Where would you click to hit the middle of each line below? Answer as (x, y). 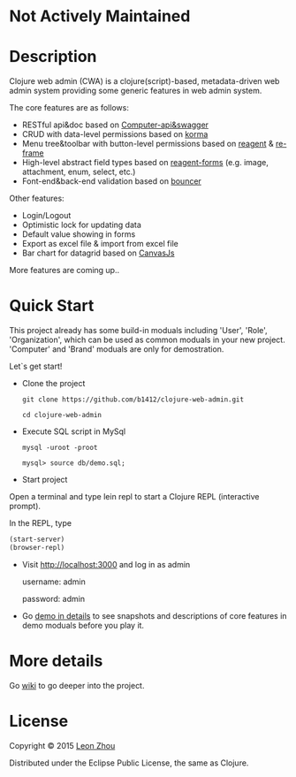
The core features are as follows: (69, 108)
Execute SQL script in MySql (74, 431)
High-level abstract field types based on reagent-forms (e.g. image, (145, 163)
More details (56, 661)
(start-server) (37, 540)
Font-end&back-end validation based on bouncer (111, 181)
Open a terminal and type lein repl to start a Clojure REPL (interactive (134, 497)
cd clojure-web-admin (61, 415)
